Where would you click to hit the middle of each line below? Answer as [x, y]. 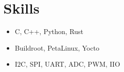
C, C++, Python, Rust [49, 31]
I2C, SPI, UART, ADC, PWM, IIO [67, 64]
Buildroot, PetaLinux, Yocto [57, 47]
